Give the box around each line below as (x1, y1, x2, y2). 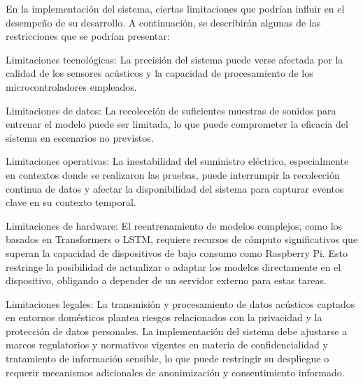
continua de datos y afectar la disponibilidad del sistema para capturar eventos (6, 181, 344, 195)
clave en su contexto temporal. (6, 195, 136, 209)
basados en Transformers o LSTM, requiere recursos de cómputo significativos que (6, 232, 358, 246)
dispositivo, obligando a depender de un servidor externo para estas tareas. (6, 273, 327, 288)
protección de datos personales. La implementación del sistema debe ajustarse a (6, 323, 348, 338)
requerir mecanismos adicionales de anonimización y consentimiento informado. (6, 364, 345, 379)
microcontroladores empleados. (6, 79, 137, 94)
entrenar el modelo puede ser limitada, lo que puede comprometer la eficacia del (6, 117, 348, 131)
